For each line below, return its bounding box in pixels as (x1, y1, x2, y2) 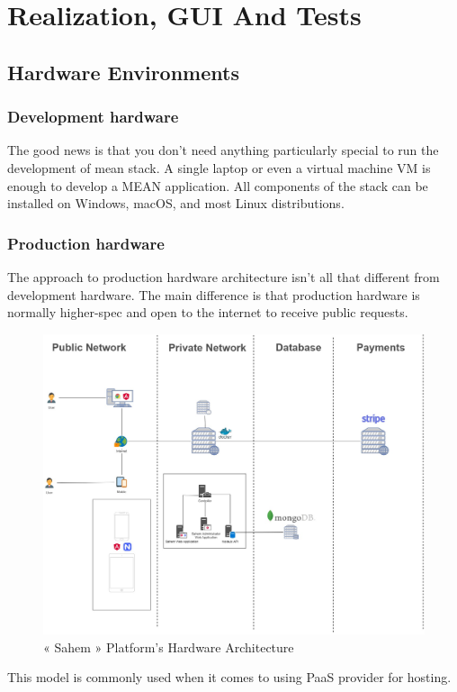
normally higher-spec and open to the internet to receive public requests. (7, 303, 408, 322)
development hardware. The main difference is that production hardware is (7, 285, 420, 304)
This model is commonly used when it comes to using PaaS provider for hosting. (7, 668, 452, 687)
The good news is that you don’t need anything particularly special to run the (7, 141, 439, 159)
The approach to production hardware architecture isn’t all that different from (7, 267, 440, 286)
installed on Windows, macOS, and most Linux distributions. (7, 194, 345, 213)
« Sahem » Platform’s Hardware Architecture (43, 637, 294, 656)
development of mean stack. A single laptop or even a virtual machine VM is (7, 158, 431, 177)
